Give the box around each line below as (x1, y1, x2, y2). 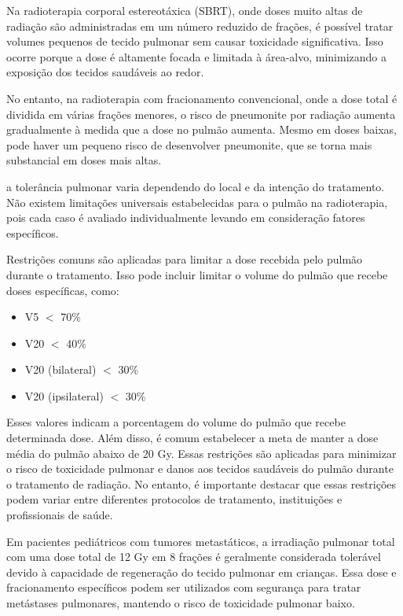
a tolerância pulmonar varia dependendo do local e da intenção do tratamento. (6, 178, 385, 194)
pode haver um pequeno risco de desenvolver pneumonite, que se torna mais (6, 136, 372, 153)
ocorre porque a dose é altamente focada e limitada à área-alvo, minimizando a (6, 48, 387, 65)
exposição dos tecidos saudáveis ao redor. (6, 64, 204, 80)
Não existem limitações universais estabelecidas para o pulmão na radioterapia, (6, 194, 388, 210)
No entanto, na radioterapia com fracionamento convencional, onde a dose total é (6, 90, 398, 106)
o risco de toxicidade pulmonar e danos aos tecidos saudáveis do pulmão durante (6, 460, 394, 477)
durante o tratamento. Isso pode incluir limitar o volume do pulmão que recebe (6, 266, 388, 282)
